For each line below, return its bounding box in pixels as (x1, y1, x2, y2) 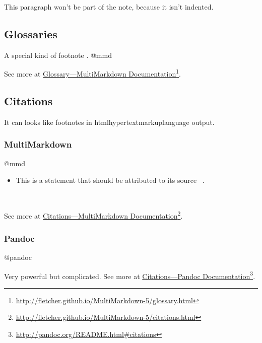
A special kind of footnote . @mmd (4, 49, 112, 60)
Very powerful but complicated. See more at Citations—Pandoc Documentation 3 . (4, 269, 255, 281)
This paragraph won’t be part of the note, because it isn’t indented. (4, 2, 214, 12)
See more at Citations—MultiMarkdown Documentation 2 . (4, 209, 183, 221)
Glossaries (4, 26, 57, 41)
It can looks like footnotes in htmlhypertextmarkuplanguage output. (4, 116, 215, 127)
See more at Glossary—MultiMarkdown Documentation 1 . (4, 67, 181, 79)
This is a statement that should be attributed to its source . (16, 175, 205, 185)
